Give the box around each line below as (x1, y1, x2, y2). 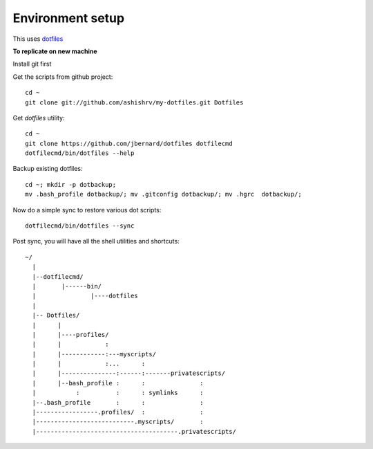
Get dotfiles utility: (12, 113, 65, 122)
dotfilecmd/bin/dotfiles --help (25, 149, 135, 157)
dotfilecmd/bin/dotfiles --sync (25, 222, 135, 230)
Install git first (12, 59, 52, 68)
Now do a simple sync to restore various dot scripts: (12, 205, 162, 214)
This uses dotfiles (12, 35, 64, 43)
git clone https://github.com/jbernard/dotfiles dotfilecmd (25, 139, 233, 147)
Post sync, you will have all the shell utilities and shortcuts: (12, 237, 180, 246)
